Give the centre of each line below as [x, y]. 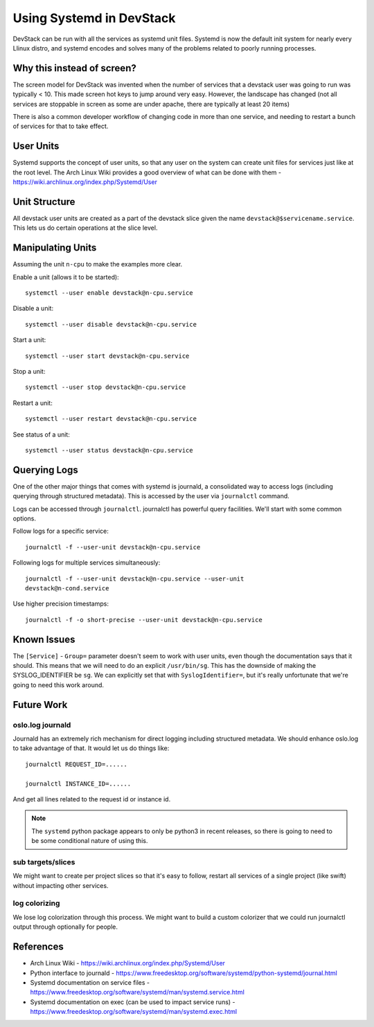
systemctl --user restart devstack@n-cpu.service [111, 419]
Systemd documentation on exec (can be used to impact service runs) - [133, 1002]
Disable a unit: [33, 309]
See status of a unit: [42, 434]
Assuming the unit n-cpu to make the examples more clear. [98, 264]
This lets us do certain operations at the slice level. [85, 228]
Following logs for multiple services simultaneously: [87, 563]
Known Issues [44, 639]
